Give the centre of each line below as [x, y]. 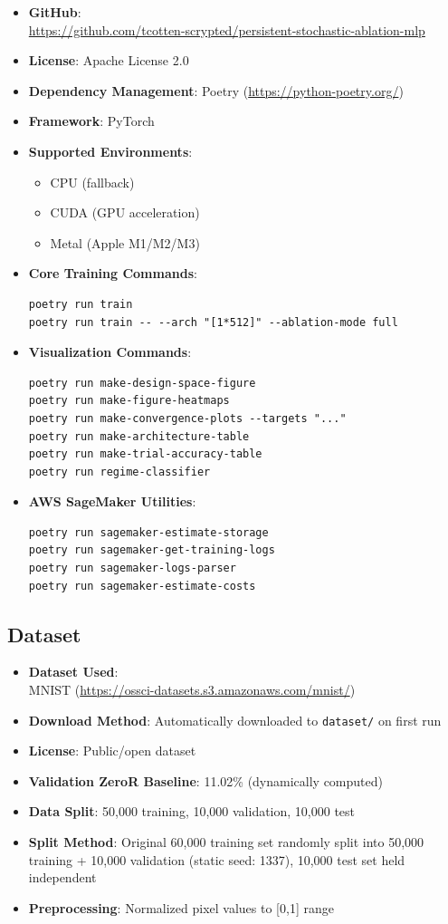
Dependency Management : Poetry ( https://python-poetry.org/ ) [216, 90]
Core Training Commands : [113, 273]
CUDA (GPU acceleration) [125, 212]
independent [62, 877]
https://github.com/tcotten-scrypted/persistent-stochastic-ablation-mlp [227, 29]
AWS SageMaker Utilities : [112, 501]
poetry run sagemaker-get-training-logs [152, 550]
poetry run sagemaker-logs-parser [132, 568]
